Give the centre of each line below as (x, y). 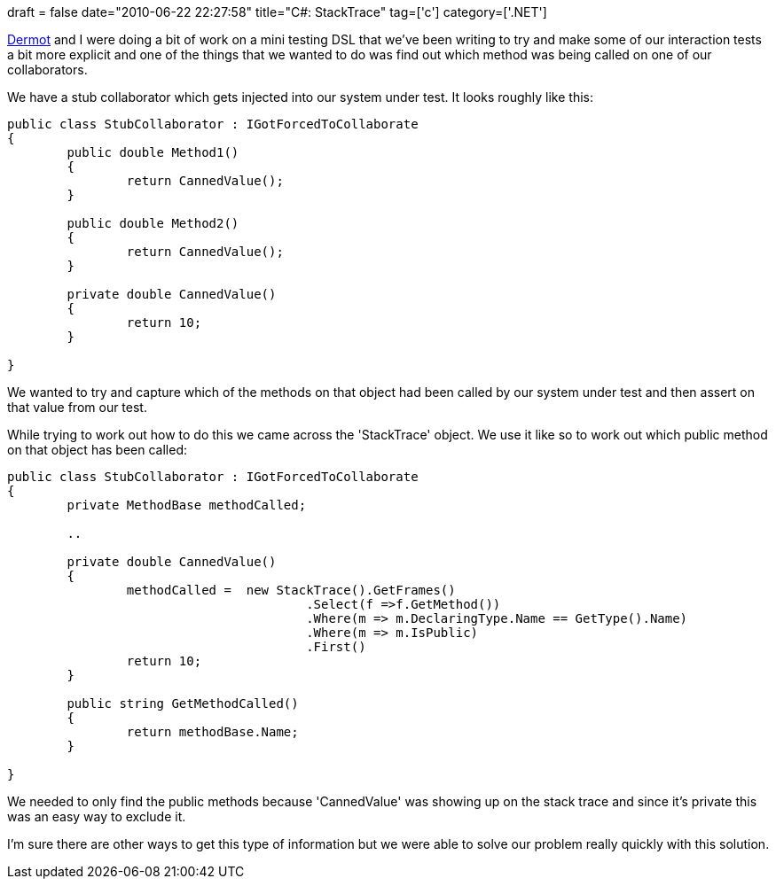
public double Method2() (153, 223)
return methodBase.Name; (212, 732)
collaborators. (47, 70)
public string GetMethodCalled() (183, 703)
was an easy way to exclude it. (97, 816)
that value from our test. (77, 407)
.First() (336, 647)
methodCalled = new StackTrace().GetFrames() (291, 590)
